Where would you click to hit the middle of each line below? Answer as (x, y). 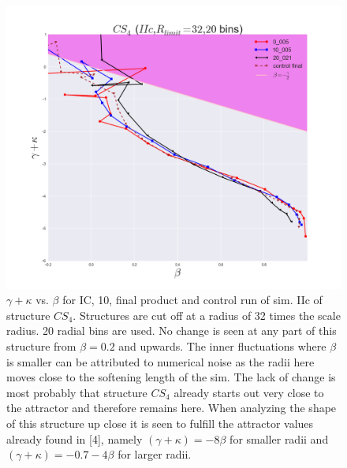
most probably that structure (77, 392)
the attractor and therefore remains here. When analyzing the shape (172, 408)
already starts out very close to (249, 392)
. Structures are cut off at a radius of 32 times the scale (207, 315)
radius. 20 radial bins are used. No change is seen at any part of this (172, 331)
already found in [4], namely (75, 438)
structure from (41, 345)
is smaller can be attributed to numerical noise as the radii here (160, 361)
